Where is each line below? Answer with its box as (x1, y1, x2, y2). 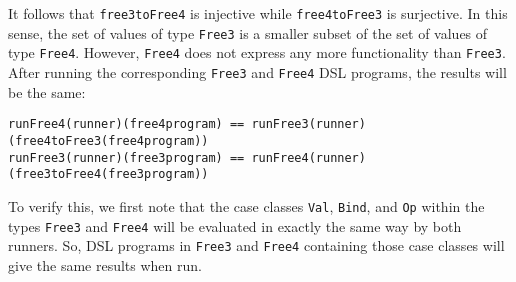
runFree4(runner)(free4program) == (8, 117, 245, 132)
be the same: (8, 81, 86, 102)
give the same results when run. (8, 254, 202, 275)
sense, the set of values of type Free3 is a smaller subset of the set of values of (8, 22, 488, 43)
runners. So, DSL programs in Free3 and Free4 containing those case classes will (8, 235, 505, 256)
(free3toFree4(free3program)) (8, 167, 209, 182)
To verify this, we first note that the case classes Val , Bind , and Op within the (8, 195, 485, 216)
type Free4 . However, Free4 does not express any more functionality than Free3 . (8, 42, 506, 63)
